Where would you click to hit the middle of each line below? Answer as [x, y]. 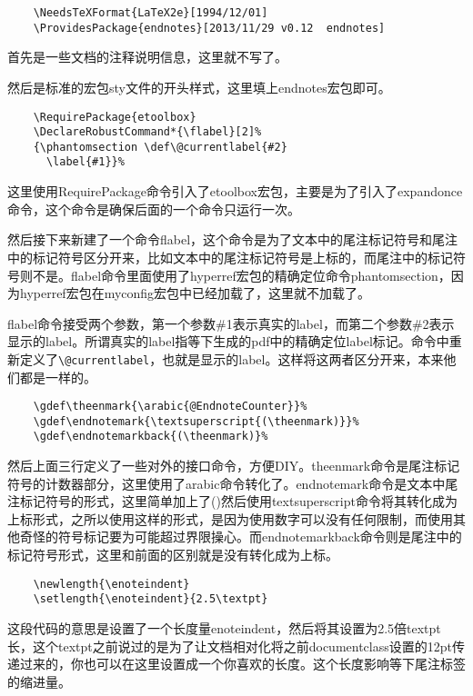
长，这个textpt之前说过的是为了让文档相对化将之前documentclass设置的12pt [230, 646]
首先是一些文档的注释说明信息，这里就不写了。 [147, 57]
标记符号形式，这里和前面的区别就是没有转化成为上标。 [173, 555]
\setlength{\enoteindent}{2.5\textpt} [151, 599]
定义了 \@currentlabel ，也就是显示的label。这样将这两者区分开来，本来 [231, 358]
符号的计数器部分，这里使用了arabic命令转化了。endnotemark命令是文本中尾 [233, 483]
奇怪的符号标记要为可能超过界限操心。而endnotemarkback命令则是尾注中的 [241, 537]
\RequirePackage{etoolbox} [115, 117]
